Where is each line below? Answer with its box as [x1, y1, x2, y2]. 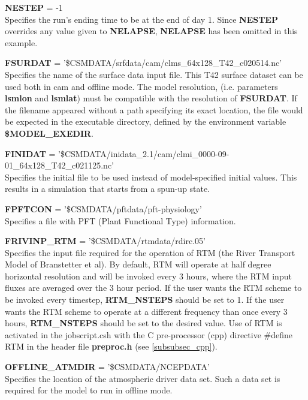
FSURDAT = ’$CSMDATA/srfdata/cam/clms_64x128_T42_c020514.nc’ [5, 56, 282, 69]
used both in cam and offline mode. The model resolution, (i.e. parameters [5, 80, 278, 92]
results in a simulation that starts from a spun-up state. [5, 182, 210, 195]
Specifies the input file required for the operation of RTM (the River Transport [5, 246, 295, 258]
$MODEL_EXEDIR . [5, 127, 93, 139]
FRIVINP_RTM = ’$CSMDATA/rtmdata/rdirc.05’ [5, 234, 206, 247]
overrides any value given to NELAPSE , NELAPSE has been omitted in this [5, 25, 298, 37]
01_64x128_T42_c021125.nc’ [5, 159, 114, 172]
